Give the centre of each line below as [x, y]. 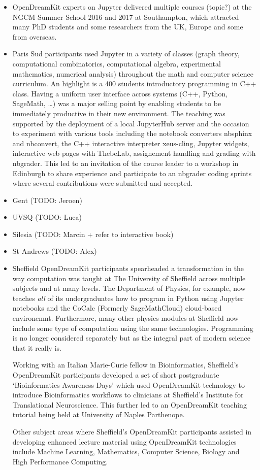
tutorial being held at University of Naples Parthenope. [99, 414]
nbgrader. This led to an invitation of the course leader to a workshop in [125, 163]
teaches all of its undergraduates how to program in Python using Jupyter [128, 298]
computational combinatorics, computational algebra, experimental [117, 63]
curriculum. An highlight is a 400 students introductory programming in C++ [134, 83]
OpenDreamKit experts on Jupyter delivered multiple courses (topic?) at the [132, 7]
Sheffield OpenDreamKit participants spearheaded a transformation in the [128, 268]
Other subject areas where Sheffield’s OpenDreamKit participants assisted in [132, 431]
